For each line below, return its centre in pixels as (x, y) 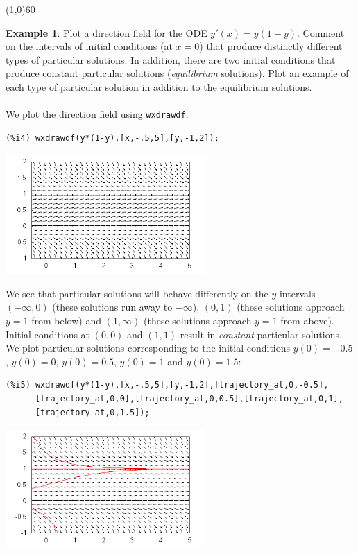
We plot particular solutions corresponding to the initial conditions (148, 348)
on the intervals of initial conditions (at (89, 46)
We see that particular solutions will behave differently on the (137, 293)
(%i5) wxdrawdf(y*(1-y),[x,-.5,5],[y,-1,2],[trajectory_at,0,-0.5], (167, 385)
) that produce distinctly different (271, 46)
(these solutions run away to (112, 307)
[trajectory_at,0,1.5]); (92, 412)
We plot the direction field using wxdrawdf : (97, 114)
